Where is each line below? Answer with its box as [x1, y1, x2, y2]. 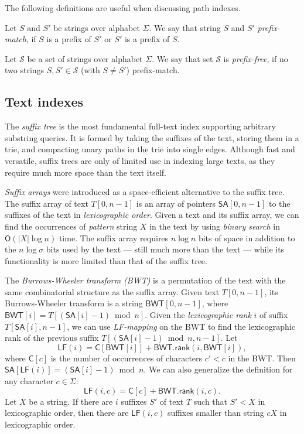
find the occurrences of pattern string [5, 220, 138, 232]
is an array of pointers [136, 197, 216, 209]
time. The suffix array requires [59, 231, 169, 244]
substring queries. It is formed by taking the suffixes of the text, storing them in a [5, 131, 299, 143]
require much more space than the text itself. [5, 166, 166, 178]
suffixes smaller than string [167, 406, 264, 419]
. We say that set [152, 52, 213, 64]
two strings [5, 64, 45, 76]
